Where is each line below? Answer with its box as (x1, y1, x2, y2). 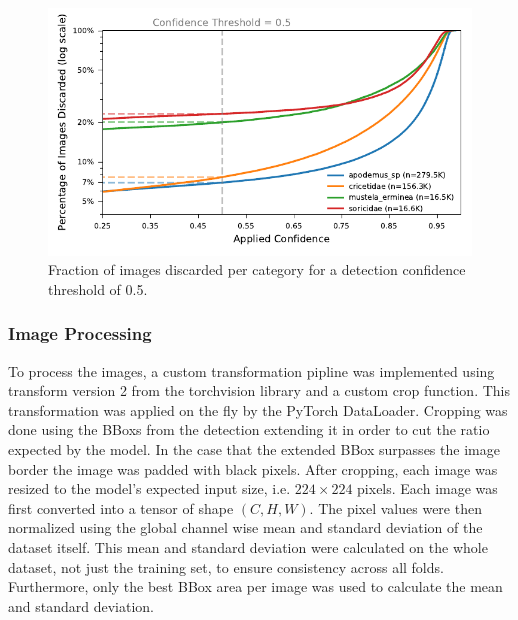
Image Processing (8, 321, 152, 346)
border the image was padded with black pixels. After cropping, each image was (8, 458, 498, 479)
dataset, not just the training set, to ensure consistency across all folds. (8, 556, 444, 577)
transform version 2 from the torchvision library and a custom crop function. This (8, 380, 511, 401)
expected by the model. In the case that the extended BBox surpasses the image (8, 438, 500, 459)
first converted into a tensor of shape (8, 497, 234, 518)
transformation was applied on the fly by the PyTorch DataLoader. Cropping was (8, 399, 508, 420)
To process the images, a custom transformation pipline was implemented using (8, 360, 495, 381)
